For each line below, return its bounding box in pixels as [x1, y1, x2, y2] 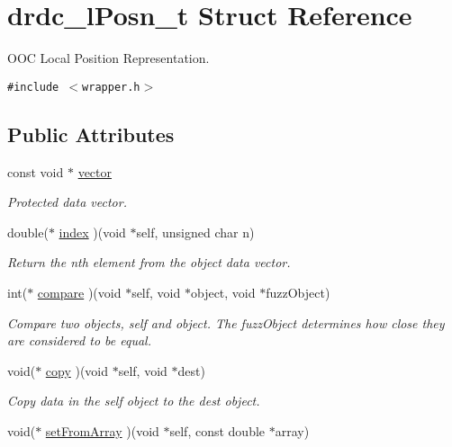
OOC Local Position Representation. [7, 49, 210, 67]
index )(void [59, 222, 126, 241]
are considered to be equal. [7, 331, 151, 350]
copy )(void [45, 361, 109, 380]
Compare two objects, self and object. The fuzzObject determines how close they [7, 313, 445, 332]
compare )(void [37, 282, 122, 301]
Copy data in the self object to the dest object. [7, 391, 260, 410]
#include [7, 80, 59, 94]
